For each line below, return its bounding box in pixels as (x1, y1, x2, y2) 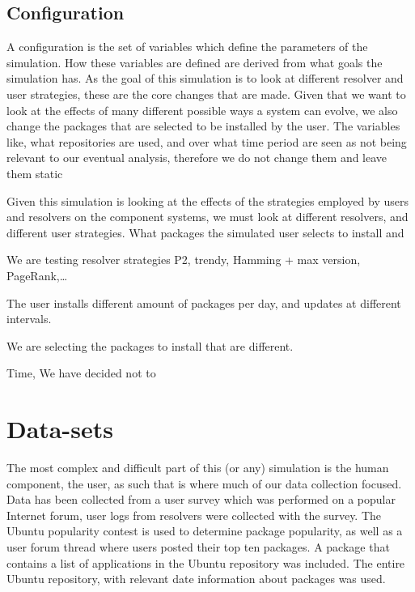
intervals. (6, 310, 52, 327)
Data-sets (6, 412, 113, 445)
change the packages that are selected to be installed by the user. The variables (6, 117, 400, 134)
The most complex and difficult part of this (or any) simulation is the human (6, 459, 389, 476)
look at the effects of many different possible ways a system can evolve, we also (6, 101, 398, 118)
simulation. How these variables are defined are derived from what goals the (6, 53, 383, 70)
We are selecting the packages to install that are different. (6, 337, 294, 354)
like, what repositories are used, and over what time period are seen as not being (6, 133, 407, 150)
